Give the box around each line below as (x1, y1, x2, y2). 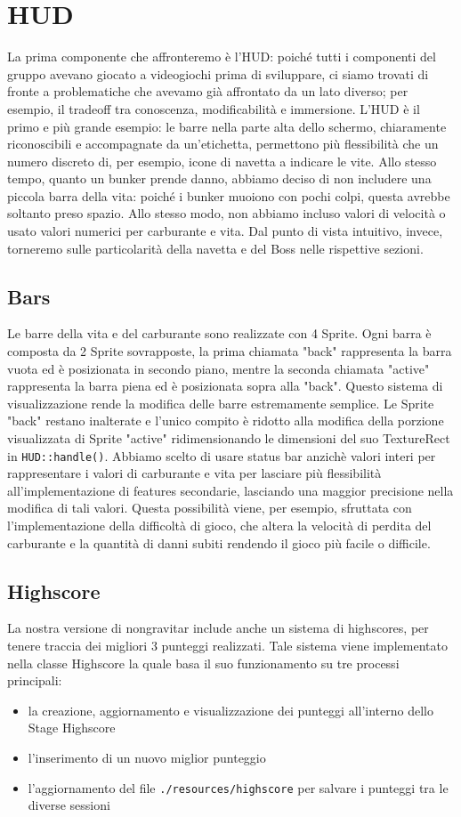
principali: (7, 671, 62, 690)
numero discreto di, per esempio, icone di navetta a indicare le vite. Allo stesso (7, 151, 437, 170)
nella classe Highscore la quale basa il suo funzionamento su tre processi (7, 653, 400, 672)
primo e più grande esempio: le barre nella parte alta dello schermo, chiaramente (7, 117, 447, 135)
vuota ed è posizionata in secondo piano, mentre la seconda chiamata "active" (7, 359, 430, 377)
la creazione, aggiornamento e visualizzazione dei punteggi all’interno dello (28, 700, 433, 719)
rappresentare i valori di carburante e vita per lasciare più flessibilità (7, 464, 382, 482)
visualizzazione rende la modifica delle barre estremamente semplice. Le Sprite (7, 393, 434, 412)
